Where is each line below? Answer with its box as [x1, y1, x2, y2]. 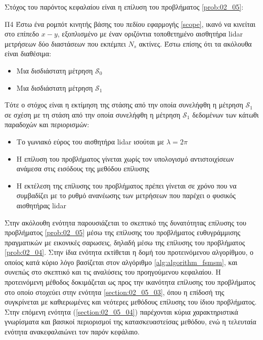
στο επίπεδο [5, 28, 39, 39]
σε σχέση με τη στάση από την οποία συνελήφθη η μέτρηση [5, 109, 181, 120]
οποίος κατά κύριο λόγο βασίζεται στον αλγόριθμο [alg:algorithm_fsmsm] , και [5, 256, 238, 267]
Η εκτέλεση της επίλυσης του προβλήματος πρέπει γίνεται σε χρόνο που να [16, 180, 237, 191]
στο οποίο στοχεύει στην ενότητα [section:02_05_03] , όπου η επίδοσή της [5, 286, 225, 297]
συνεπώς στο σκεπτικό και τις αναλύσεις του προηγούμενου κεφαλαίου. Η [5, 267, 221, 277]
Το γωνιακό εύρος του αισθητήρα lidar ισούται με [16, 136, 164, 146]
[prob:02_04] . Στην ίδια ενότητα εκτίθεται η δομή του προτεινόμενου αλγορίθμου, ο [5, 247, 254, 257]
